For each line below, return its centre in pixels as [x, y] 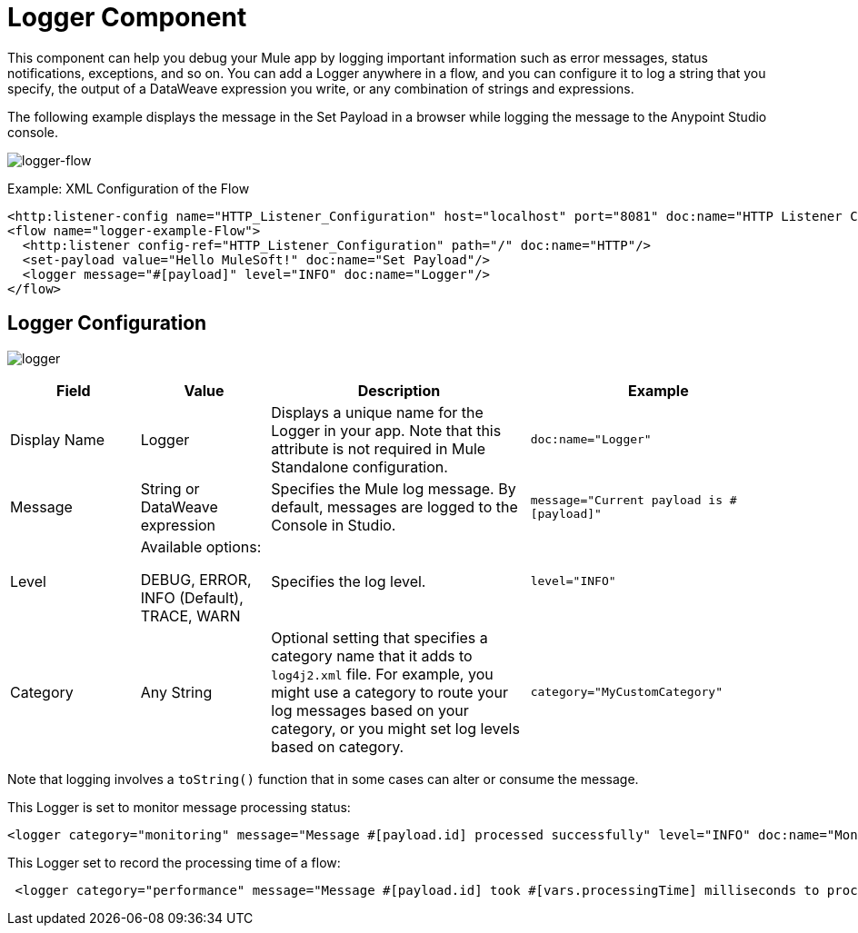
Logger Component [127, 17]
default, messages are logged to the [394, 506]
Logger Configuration [107, 323]
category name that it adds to [372, 655]
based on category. [338, 746]
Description [399, 390]
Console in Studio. [334, 525]
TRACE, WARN [190, 615]
